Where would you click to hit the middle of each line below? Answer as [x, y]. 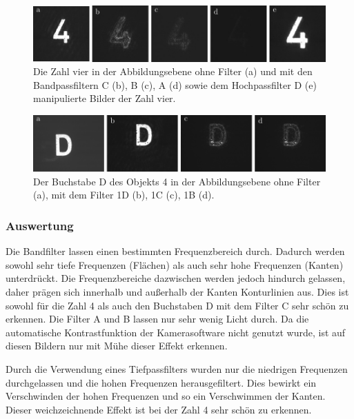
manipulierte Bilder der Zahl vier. [105, 98]
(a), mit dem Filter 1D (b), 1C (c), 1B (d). [124, 195]
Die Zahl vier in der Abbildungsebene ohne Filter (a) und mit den [173, 71]
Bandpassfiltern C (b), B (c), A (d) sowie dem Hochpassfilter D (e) [175, 84]
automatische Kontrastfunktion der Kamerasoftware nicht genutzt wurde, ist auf [176, 332]
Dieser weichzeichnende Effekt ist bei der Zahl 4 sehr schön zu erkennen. [159, 409]
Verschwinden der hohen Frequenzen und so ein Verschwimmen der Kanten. [166, 396]
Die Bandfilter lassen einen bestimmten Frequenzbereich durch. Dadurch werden [175, 251]
